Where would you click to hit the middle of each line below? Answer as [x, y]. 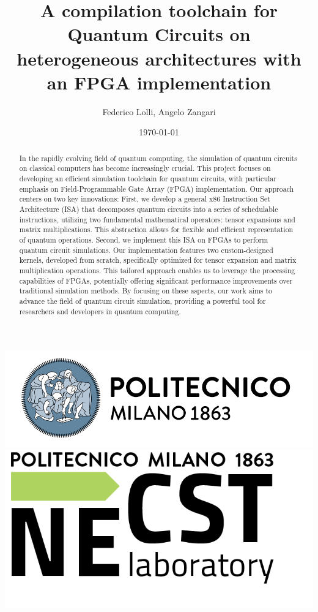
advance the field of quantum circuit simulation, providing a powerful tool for [142, 300]
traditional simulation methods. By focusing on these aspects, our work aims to [146, 291]
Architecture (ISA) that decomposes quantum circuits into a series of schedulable [149, 209]
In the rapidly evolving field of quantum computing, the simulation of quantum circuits [158, 158]
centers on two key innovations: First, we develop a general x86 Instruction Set [145, 199]
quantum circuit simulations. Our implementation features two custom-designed [146, 250]
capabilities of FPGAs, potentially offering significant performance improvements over [156, 280]
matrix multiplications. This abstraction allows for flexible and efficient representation [156, 229]
